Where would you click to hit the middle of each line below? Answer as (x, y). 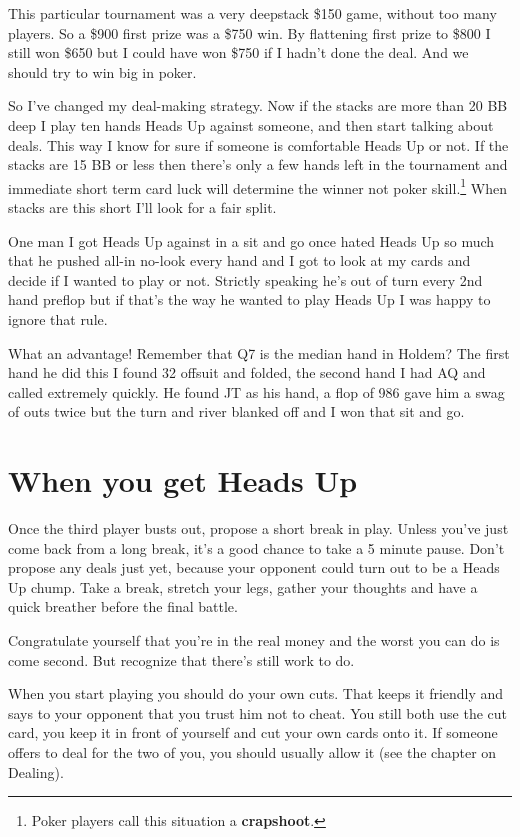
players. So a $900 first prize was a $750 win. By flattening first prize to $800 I (249, 32)
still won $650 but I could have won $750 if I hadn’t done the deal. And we (238, 52)
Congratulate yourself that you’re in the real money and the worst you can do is (254, 640)
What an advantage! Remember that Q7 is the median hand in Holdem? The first (259, 352)
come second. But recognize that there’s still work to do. (181, 659)
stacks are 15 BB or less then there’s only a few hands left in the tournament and (258, 164)
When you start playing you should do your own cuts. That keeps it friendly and (256, 693)
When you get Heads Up (183, 480)
